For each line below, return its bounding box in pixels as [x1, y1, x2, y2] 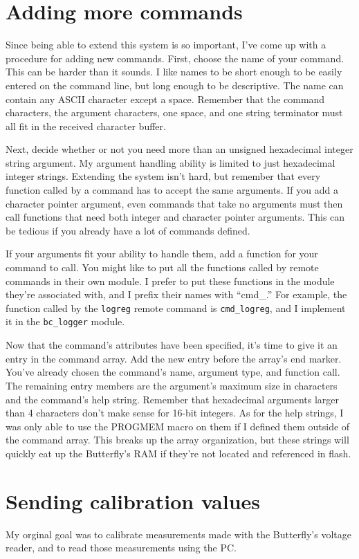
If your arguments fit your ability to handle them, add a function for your [6, 246, 318, 261]
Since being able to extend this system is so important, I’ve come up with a [6, 37, 326, 52]
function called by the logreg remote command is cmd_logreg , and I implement [6, 300, 346, 315]
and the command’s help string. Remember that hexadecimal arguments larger [6, 392, 340, 406]
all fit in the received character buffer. [6, 118, 166, 133]
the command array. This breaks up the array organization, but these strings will [6, 432, 349, 447]
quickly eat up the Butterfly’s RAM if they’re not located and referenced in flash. [6, 446, 351, 460]
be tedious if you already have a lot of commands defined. [6, 223, 250, 237]
